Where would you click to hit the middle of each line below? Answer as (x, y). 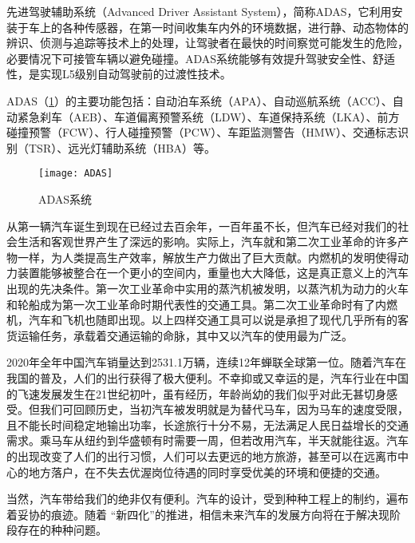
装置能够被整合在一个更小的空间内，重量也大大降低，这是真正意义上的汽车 (213, 273)
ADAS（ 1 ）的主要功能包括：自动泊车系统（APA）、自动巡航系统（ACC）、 (200, 100)
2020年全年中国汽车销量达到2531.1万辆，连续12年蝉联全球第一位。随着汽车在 (206, 362)
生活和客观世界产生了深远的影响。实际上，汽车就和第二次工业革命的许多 (207, 242)
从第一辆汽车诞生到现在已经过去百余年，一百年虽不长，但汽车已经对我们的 (202, 226)
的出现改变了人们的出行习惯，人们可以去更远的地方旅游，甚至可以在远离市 (202, 456)
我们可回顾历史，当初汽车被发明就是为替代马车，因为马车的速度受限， (224, 409)
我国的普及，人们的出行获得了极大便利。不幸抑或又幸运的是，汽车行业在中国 (207, 377)
